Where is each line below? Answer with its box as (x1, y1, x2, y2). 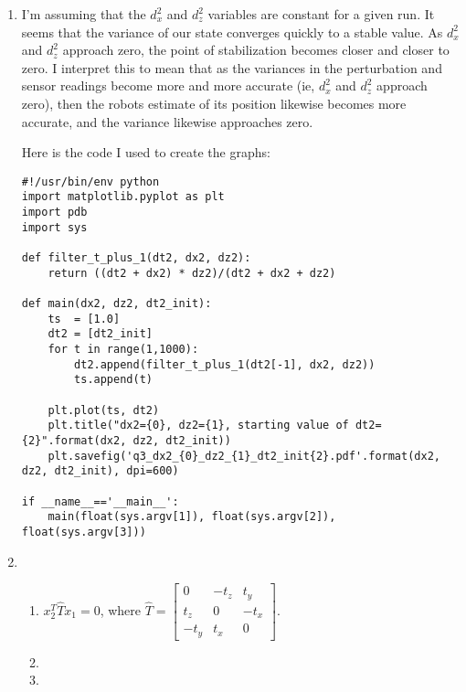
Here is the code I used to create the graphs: (21, 143, 270, 162)
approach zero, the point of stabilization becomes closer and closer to (62, 40, 450, 59)
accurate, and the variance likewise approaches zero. (21, 112, 313, 131)
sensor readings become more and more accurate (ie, (21, 76, 315, 95)
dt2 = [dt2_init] (48, 327, 153, 341)
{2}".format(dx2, (21, 433, 127, 447)
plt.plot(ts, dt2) (48, 403, 160, 417)
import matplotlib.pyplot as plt (21, 190, 225, 204)
